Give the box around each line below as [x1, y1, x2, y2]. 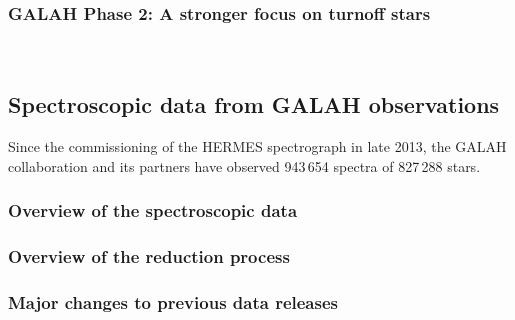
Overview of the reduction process [8, 243, 290, 268]
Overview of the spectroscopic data [8, 198, 298, 223]
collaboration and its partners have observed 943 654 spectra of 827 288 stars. [8, 155, 481, 176]
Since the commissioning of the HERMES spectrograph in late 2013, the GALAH [8, 136, 507, 157]
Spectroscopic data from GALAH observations [8, 89, 500, 120]
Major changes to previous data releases [8, 289, 338, 314]
